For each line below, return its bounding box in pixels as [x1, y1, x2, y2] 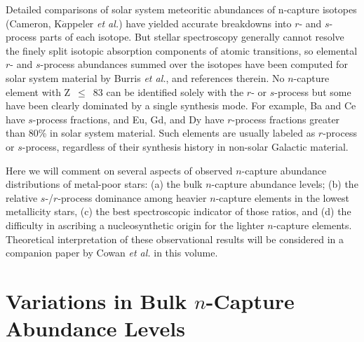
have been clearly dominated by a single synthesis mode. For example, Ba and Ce [6, 98, 356, 113]
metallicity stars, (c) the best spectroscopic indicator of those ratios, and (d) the [6, 204, 351, 219]
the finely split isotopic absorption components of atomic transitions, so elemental [6, 43, 358, 57]
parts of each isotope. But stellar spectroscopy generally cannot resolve [39, 29, 344, 44]
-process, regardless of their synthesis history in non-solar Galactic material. [22, 139, 349, 153]
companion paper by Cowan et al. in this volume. [6, 245, 218, 260]
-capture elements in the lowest [215, 190, 349, 205]
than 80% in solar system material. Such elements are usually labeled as [6, 125, 316, 140]
